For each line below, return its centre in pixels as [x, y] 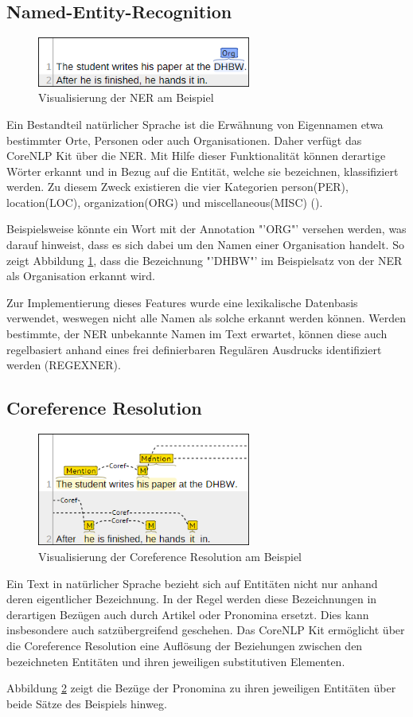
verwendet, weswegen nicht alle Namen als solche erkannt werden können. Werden [206, 318]
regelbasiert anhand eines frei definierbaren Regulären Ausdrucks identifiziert [194, 349]
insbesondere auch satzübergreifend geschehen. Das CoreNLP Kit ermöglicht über [206, 630]
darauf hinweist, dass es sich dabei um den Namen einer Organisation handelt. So [205, 245]
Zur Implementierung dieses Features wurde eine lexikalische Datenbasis [182, 302]
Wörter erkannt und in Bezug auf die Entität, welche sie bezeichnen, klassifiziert [203, 171]
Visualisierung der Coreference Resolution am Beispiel [170, 556]
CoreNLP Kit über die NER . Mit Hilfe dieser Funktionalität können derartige [196, 156]
